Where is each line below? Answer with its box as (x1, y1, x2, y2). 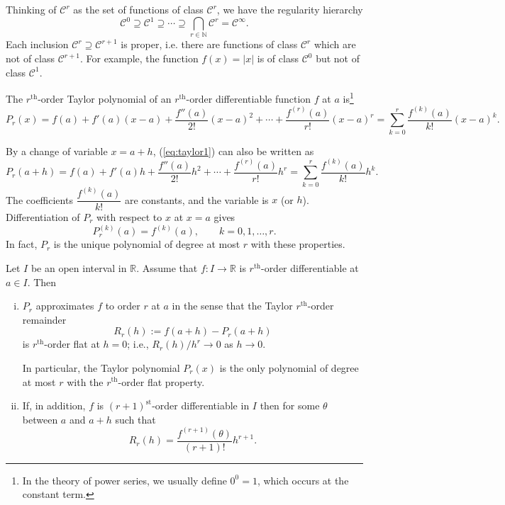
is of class (257, 51, 299, 66)
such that (115, 412, 156, 426)
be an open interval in (30, 260, 127, 275)
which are (313, 37, 356, 52)
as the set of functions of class (73, 2, 204, 16)
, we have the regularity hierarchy (216, 2, 363, 16)
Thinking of (6, 2, 57, 16)
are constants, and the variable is (125, 192, 269, 207)
